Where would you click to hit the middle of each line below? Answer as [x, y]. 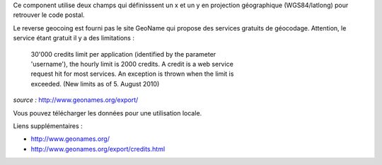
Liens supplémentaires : [48, 126]
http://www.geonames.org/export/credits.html [98, 149]
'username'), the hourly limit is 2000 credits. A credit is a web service [132, 64]
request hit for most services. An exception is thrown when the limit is [132, 74]
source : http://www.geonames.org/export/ [76, 100]
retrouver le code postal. [49, 15]
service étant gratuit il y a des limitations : [74, 38]
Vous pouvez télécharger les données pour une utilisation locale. [108, 113]
